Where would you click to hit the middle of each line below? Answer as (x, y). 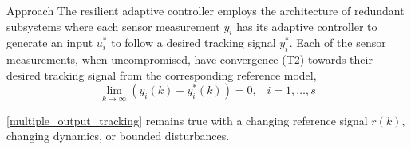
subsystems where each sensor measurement (113, 26)
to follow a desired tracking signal (194, 43)
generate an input (50, 43)
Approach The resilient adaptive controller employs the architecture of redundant (205, 10)
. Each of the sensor (338, 43)
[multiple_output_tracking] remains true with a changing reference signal (187, 120)
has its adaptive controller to (307, 26)
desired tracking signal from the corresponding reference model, (162, 74)
